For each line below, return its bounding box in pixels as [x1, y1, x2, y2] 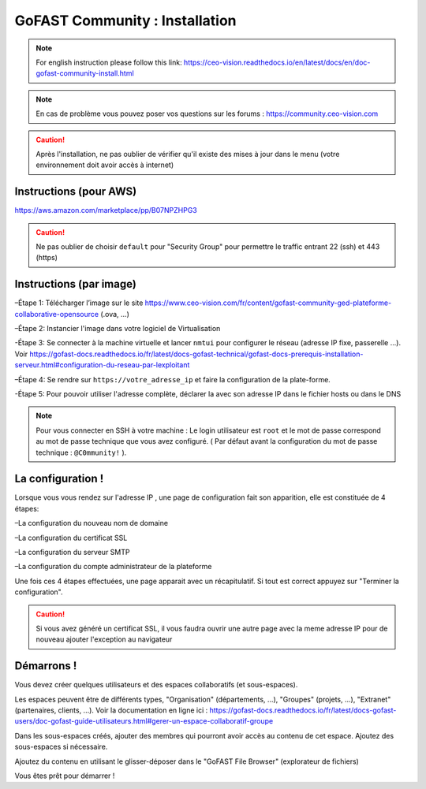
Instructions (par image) [14, 277, 137, 291]
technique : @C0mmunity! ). [35, 448, 127, 457]
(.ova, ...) [99, 309, 130, 318]
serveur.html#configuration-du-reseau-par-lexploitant [14, 360, 190, 370]
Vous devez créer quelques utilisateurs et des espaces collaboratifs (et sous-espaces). [14, 680, 298, 690]
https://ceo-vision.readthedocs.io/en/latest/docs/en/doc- [183, 58, 371, 67]
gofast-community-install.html [35, 69, 134, 78]
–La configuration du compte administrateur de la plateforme [14, 562, 212, 571]
